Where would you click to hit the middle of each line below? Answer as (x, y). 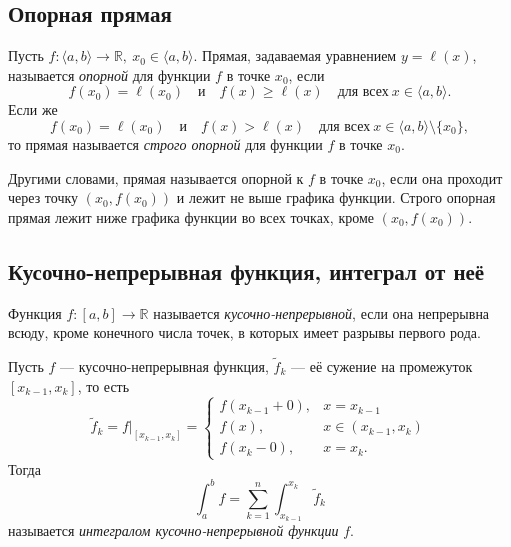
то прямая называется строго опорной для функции (165, 143)
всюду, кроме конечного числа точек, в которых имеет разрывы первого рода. (244, 332)
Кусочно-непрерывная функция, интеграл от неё (246, 270)
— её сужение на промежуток (382, 365)
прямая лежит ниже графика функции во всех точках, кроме (191, 216)
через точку (43, 197)
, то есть (103, 385)
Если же (33, 109)
